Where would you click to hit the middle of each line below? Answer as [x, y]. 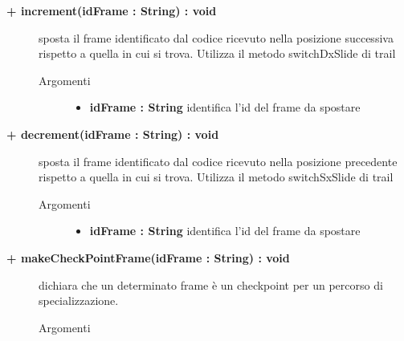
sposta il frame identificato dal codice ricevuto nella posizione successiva [216, 37]
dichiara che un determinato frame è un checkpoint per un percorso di [211, 284]
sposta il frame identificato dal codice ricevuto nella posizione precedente [218, 161]
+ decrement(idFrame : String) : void [113, 134]
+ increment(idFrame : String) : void [112, 10]
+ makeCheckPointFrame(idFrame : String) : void [148, 257]
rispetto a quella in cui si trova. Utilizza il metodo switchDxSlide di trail [217, 53]
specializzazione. [79, 300]
